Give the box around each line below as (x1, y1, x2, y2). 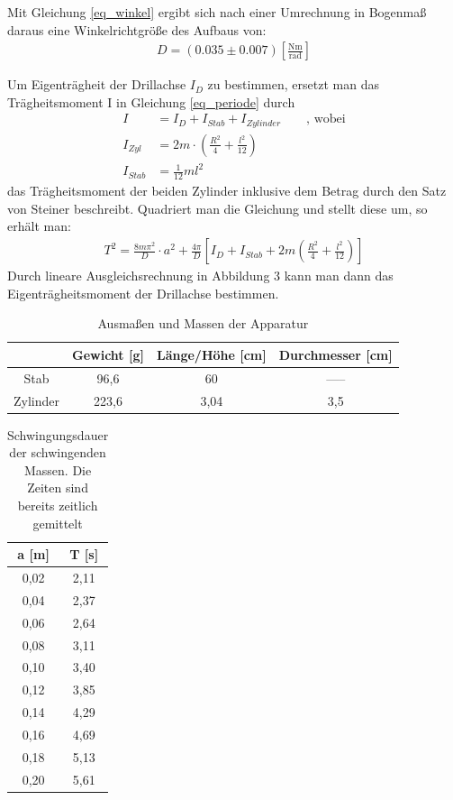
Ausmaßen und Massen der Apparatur (97, 314, 309, 333)
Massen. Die (23, 460, 92, 479)
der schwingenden (9, 443, 106, 462)
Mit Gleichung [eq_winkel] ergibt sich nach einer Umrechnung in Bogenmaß (7, 3, 427, 21)
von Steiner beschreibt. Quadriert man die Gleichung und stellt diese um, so (7, 198, 428, 217)
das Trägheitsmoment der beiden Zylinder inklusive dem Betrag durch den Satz (7, 181, 447, 200)
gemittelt (32, 513, 83, 532)
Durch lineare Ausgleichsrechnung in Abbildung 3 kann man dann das (7, 266, 394, 285)
